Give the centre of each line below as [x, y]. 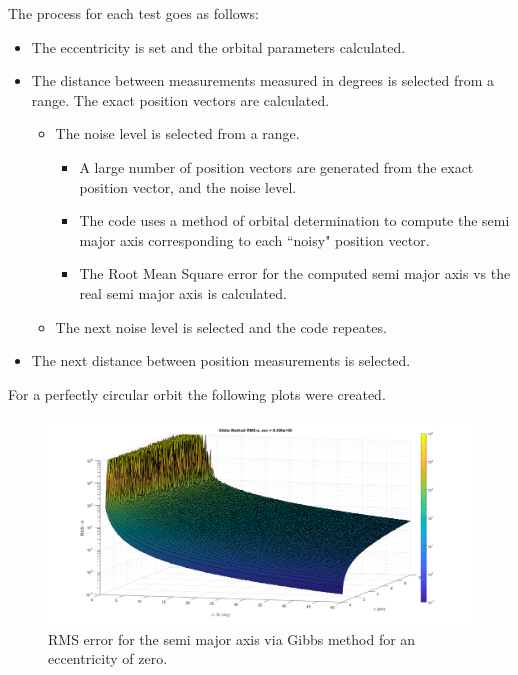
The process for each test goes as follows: [133, 13]
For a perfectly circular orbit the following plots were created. [197, 393]
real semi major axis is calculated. [183, 292]
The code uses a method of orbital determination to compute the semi [294, 220]
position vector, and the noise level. [188, 186]
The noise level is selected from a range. [177, 133]
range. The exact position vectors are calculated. [180, 99]
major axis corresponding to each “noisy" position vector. [254, 239]
